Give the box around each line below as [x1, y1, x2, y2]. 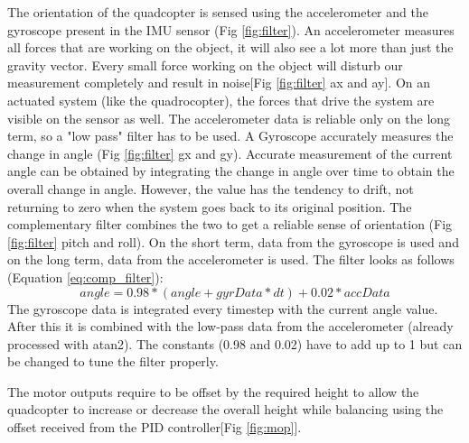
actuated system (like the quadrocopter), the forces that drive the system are [7, 90, 435, 109]
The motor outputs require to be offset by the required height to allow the [7, 382, 419, 401]
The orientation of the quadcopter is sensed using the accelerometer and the [7, 3, 428, 21]
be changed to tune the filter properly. [7, 352, 219, 371]
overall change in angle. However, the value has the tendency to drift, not [7, 179, 414, 198]
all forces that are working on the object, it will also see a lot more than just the [7, 38, 454, 57]
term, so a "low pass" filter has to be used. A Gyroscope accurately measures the [7, 126, 454, 145]
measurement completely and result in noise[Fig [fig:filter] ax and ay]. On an [7, 73, 431, 92]
